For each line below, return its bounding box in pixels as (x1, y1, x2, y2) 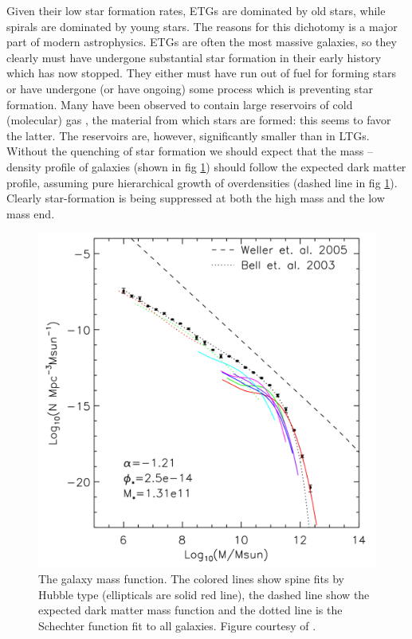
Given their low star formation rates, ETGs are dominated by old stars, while (6, 2, 386, 18)
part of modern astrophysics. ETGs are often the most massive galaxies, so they (6, 33, 397, 50)
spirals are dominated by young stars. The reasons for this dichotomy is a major (6, 18, 398, 34)
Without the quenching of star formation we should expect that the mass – (6, 143, 374, 159)
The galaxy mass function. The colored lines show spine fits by (38, 570, 344, 587)
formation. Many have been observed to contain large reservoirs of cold (6, 96, 353, 112)
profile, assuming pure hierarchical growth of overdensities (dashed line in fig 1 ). (6, 174, 398, 190)
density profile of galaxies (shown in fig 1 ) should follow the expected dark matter (6, 158, 406, 174)
